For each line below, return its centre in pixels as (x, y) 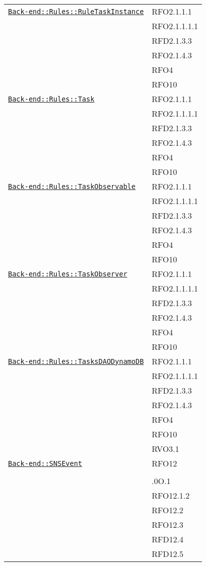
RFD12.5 (168, 554)
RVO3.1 (166, 449)
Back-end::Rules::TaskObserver (68, 274)
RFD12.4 (168, 539)
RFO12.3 (168, 525)
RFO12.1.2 (171, 495)
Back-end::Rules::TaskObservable (72, 186)
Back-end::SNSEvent (45, 463)
